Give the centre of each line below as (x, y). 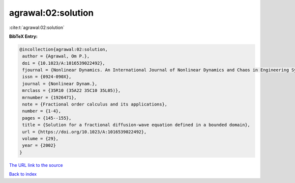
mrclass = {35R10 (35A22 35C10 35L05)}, (72, 91)
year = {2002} (39, 145)
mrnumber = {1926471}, (50, 97)
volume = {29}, (41, 139)
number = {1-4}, (42, 111)
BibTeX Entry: (23, 36)
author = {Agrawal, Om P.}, (56, 56)
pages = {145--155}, (47, 118)
